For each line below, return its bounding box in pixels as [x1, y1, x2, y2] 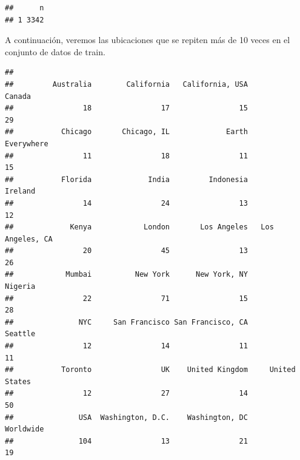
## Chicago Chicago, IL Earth [5, 127, 248, 137]
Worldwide [5, 425, 44, 434]
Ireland [5, 187, 36, 196]
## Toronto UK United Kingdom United [5, 365, 296, 374]
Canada [5, 92, 31, 101]
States [5, 377, 31, 386]
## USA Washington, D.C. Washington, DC [5, 413, 248, 422]
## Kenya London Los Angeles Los [5, 223, 274, 232]
